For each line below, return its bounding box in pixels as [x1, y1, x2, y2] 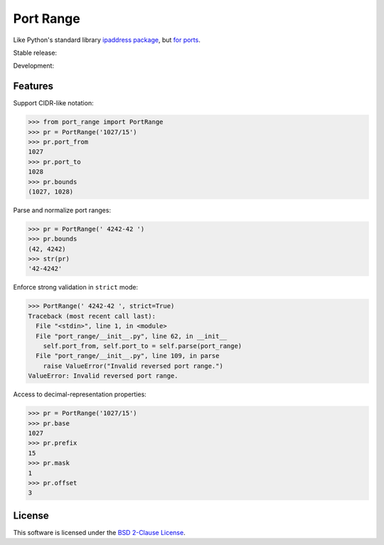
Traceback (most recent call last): [28, 312, 156, 320]
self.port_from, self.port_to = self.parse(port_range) [43, 342, 242, 350]
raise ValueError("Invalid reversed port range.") [43, 361, 223, 370]
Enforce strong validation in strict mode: [13, 283, 139, 292]
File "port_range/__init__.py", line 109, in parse [36, 352, 220, 360]
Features [13, 80, 53, 92]
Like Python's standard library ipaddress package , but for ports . [13, 36, 201, 44]
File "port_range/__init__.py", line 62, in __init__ [36, 332, 228, 340]
